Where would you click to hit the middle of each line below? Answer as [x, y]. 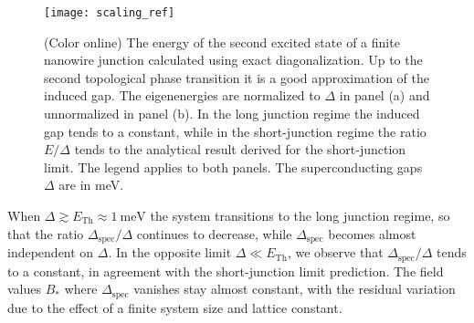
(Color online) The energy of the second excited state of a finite [222, 42]
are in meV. [91, 185]
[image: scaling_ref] [110, 13]
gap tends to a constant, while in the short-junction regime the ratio [235, 131]
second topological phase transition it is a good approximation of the [237, 77]
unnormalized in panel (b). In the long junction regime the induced [232, 114]
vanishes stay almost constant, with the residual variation [295, 289]
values [25, 289]
